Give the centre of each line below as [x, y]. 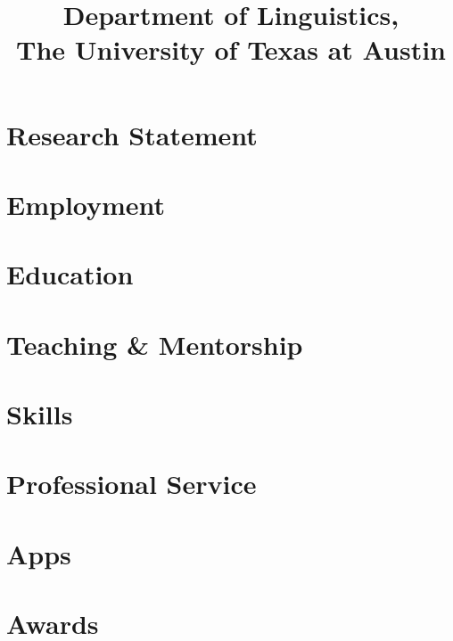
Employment [86, 204]
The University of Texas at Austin [231, 49]
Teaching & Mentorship [155, 344]
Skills [40, 414]
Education [70, 274]
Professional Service [132, 484]
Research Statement [132, 134]
